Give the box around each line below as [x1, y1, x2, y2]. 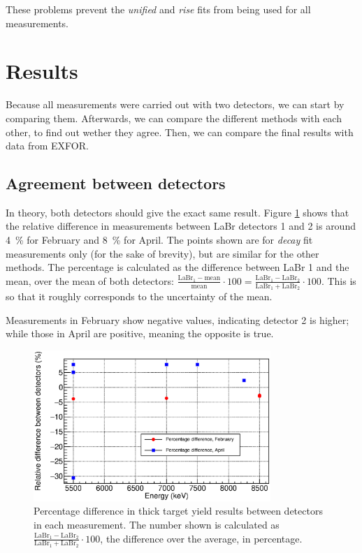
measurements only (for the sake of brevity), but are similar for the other [6, 246, 319, 260]
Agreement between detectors [6, 172, 226, 194]
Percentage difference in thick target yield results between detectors [34, 503, 323, 518]
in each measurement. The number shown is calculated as [34, 517, 280, 532]
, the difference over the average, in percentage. [100, 531, 303, 545]
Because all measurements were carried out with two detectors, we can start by [6, 97, 345, 112]
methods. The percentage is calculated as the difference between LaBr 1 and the [6, 260, 349, 274]
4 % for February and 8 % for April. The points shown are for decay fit [6, 233, 313, 247]
